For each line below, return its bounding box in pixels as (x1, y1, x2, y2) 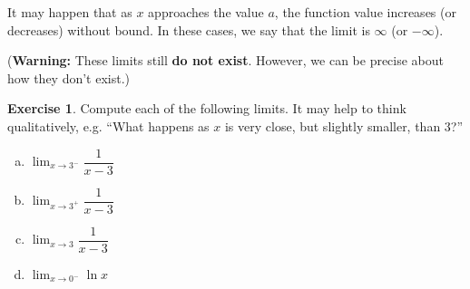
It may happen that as (7, 3, 132, 21)
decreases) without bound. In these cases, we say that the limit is (7, 20, 370, 39)
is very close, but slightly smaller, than (224, 116, 441, 135)
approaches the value (148, 3, 264, 21)
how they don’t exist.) (7, 68, 131, 87)
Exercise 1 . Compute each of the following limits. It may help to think (7, 99, 406, 118)
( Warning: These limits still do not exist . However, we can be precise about (7, 51, 445, 70)
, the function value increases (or (274, 3, 456, 21)
